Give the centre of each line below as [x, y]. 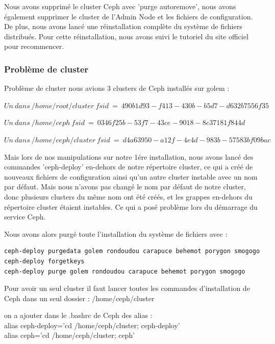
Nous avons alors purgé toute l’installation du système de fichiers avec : [116, 234]
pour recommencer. [34, 46]
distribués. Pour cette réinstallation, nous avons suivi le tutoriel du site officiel [126, 36]
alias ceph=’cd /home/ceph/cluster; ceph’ [70, 335]
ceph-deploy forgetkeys [44, 261]
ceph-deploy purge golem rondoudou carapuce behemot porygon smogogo [125, 271]
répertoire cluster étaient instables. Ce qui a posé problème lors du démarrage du [131, 206]
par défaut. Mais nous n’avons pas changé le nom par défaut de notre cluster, [125, 187]
